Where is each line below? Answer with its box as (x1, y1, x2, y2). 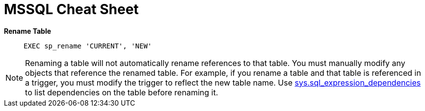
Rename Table (4, 26, 52, 35)
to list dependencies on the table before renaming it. (25, 87, 218, 97)
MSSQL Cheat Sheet (4, 1, 139, 18)
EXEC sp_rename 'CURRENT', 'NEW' (24, 42, 152, 50)
